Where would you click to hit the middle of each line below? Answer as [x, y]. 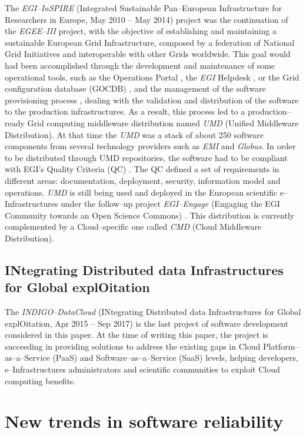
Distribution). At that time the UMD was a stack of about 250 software [134, 134]
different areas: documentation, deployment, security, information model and [143, 180]
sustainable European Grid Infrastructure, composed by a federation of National [150, 42]
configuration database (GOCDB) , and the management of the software [135, 88]
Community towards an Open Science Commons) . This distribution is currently [150, 215]
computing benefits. [40, 380]
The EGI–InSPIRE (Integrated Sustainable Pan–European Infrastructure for [143, 8]
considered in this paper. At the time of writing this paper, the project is [137, 335]
